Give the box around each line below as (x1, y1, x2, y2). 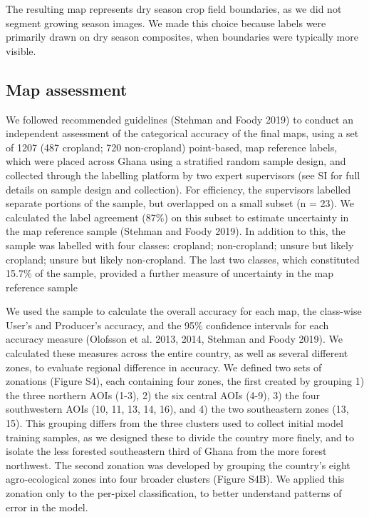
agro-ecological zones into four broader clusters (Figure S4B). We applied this (6, 471, 345, 486)
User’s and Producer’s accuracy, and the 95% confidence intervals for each (6, 317, 329, 332)
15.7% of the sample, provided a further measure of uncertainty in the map (6, 266, 334, 281)
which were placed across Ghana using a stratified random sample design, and (6, 154, 346, 169)
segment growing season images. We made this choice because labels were (6, 15, 326, 30)
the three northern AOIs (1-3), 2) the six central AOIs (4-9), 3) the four (6, 387, 321, 402)
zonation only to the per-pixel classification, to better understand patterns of (6, 486, 342, 501)
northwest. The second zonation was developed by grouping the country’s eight (6, 457, 350, 472)
